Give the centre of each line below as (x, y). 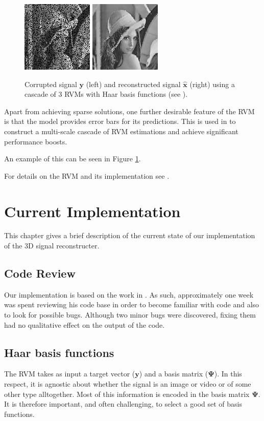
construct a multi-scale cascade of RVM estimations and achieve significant (121, 131)
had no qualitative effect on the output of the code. (85, 324)
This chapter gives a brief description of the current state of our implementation (130, 235)
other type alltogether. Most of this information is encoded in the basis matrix (127, 394)
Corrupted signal (51, 84)
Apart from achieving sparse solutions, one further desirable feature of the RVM (129, 111)
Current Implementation (92, 211)
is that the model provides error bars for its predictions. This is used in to (120, 121)
